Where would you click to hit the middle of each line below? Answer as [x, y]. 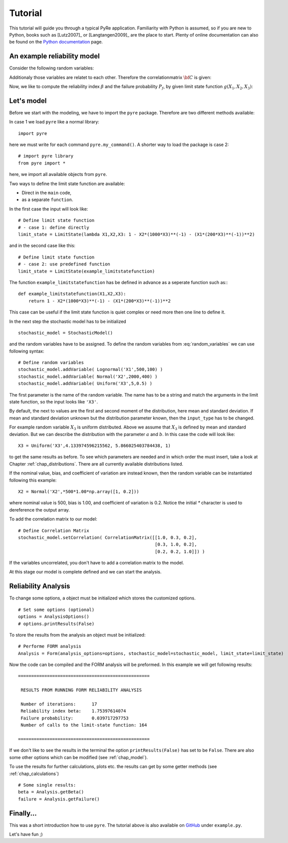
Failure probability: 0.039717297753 [75, 718]
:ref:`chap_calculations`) [34, 773]
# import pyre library [46, 156]
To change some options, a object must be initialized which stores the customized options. [102, 598]
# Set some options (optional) [56, 609]
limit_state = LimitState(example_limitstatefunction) [87, 271]
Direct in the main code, [47, 193]
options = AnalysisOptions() [54, 617]
